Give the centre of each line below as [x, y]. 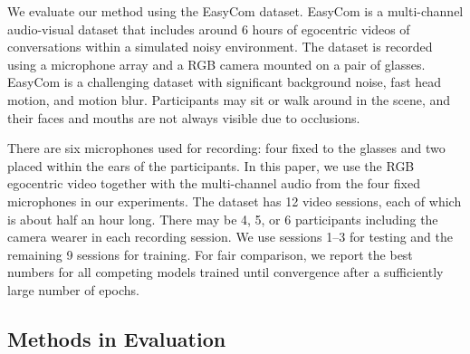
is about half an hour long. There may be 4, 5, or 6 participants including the [223, 219]
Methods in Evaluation [117, 338]
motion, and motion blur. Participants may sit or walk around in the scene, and [229, 99]
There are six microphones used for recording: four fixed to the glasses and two [226, 148]
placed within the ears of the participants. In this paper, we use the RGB [211, 165]
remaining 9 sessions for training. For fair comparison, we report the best [210, 254]
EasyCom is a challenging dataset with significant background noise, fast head [225, 82]
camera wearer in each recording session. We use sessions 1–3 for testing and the [230, 237]
